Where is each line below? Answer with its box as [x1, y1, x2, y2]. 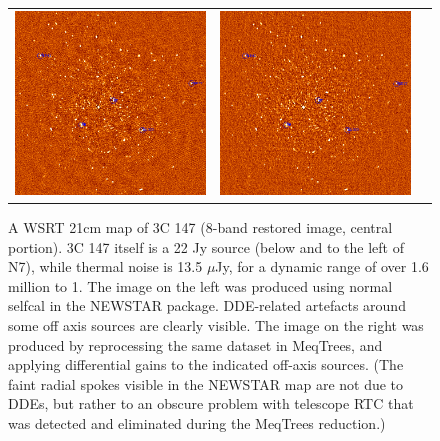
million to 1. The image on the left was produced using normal [8, 275, 393, 296]
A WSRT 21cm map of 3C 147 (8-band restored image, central [8, 216, 393, 237]
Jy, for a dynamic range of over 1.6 [215, 256, 429, 277]
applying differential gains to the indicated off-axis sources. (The [8, 354, 404, 375]
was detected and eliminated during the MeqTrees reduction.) [8, 412, 386, 433]
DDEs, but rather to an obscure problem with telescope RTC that [8, 393, 414, 414]
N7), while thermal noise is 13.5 [8, 256, 203, 277]
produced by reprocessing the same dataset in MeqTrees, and [8, 334, 383, 355]
